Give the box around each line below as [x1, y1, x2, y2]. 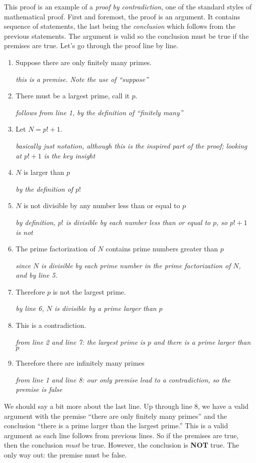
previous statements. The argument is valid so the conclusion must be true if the [4, 30, 249, 41]
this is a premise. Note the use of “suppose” [15, 74, 149, 84]
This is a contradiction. [15, 320, 86, 330]
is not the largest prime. [52, 286, 126, 297]
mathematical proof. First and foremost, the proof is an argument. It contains [4, 11, 241, 21]
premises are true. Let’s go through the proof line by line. [4, 40, 179, 51]
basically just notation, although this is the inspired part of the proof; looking [15, 140, 247, 151]
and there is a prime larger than [153, 336, 251, 347]
